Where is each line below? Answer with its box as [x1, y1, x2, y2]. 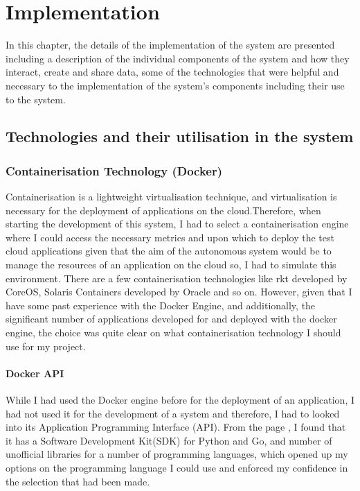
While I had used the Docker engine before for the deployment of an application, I [6, 393, 355, 407]
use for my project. [6, 338, 86, 353]
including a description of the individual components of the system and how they [6, 51, 350, 65]
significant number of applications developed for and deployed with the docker [6, 311, 337, 326]
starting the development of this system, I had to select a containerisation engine [6, 216, 349, 231]
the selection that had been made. [6, 474, 150, 488]
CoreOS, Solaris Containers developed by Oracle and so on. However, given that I [6, 284, 352, 299]
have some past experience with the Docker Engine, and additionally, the [6, 298, 316, 312]
